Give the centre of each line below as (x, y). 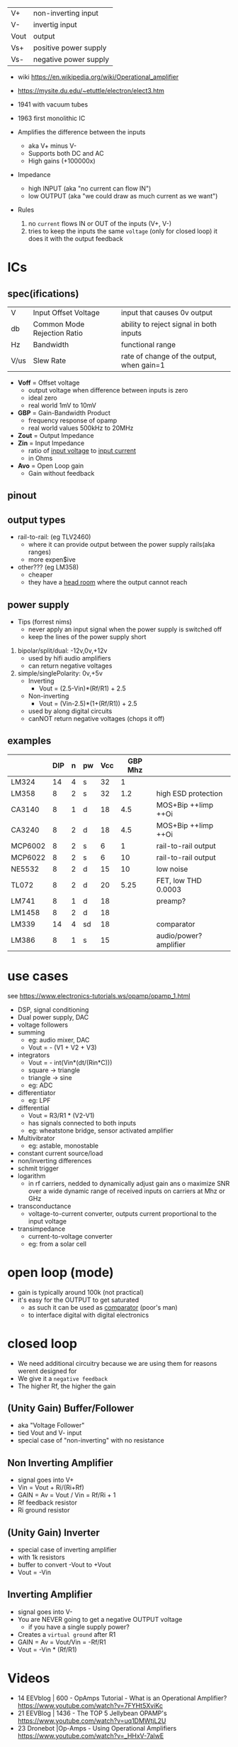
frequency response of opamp (73, 420)
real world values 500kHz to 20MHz (81, 428)
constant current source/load (60, 1153)
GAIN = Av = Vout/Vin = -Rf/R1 (62, 1642)
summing (31, 1032)
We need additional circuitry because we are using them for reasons (117, 1363)
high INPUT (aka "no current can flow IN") (90, 188)
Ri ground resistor (44, 1510)
